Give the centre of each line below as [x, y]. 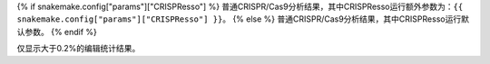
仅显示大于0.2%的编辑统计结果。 [78, 49]
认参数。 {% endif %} [57, 32]
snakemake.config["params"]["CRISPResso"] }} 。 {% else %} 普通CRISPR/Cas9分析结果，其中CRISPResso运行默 [243, 19]
